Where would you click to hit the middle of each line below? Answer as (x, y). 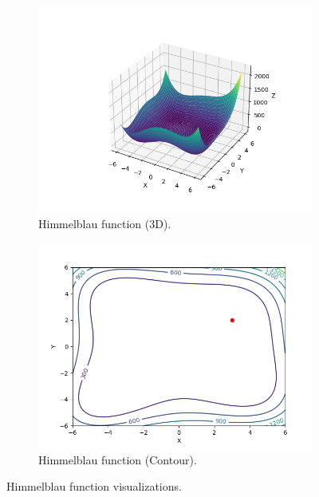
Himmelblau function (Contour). (118, 459)
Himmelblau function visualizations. (94, 486)
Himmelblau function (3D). (105, 223)
